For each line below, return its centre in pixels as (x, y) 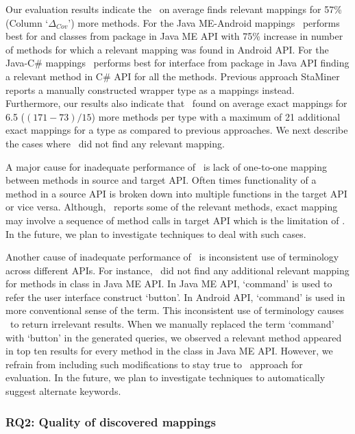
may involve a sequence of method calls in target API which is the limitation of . (175, 220)
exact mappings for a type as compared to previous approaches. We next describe (177, 130)
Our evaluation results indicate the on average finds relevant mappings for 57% (174, 9)
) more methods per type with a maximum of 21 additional (216, 116)
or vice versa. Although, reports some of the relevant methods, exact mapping (172, 207)
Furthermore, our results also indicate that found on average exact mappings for (176, 103)
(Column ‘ (27, 22)
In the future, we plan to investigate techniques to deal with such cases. (156, 233)
